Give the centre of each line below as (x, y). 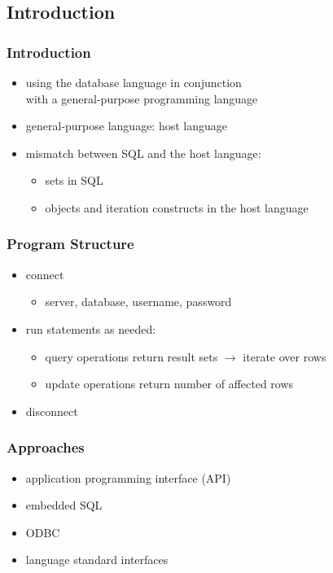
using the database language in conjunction (134, 82)
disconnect (52, 411)
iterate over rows (285, 356)
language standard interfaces (97, 560)
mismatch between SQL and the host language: (143, 153)
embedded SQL (64, 505)
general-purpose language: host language (127, 126)
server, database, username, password (138, 302)
